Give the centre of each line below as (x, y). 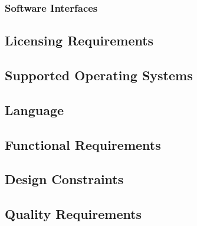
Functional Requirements (83, 144)
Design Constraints (64, 179)
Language (35, 109)
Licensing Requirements (79, 40)
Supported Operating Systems (99, 75)
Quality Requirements (73, 214)
